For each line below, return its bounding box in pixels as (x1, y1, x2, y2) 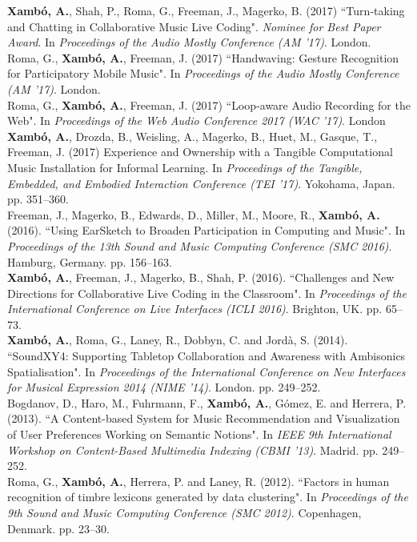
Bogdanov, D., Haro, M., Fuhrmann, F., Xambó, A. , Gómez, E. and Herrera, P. (7, 394, 407, 411)
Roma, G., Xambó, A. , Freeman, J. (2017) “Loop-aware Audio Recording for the (7, 96, 411, 113)
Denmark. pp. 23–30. (7, 520, 110, 536)
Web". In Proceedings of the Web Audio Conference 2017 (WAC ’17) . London (7, 112, 386, 129)
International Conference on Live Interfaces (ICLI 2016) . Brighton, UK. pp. (7, 300, 383, 317)
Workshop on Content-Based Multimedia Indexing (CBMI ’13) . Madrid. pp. (7, 441, 379, 458)
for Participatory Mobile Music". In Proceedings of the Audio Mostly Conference (7, 65, 399, 82)
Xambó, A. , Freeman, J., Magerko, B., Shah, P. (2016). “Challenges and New (7, 269, 395, 286)
